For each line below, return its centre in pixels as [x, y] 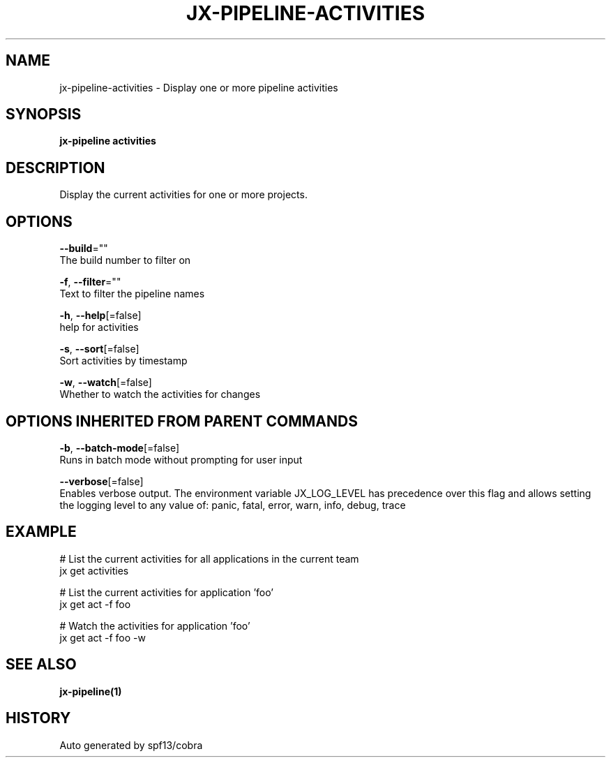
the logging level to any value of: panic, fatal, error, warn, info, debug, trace [233, 505]
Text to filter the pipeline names [132, 294]
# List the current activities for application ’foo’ [166, 592]
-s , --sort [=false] [99, 349]
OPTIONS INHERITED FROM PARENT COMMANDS [182, 421]
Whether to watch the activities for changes [160, 394]
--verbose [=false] [101, 481]
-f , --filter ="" [90, 282]
